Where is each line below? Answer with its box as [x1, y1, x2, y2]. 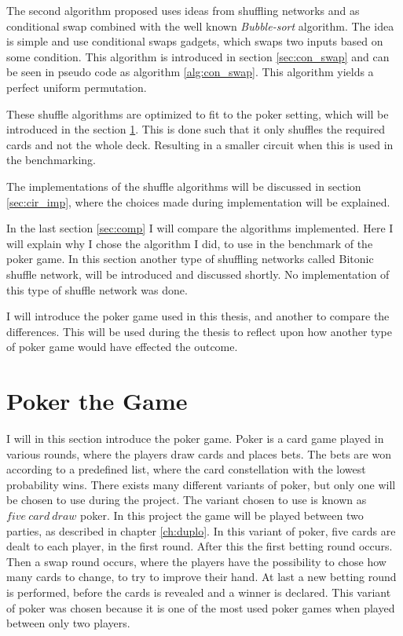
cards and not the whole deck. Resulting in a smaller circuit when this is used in [6, 136, 394, 152]
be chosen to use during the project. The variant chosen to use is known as [6, 492, 367, 508]
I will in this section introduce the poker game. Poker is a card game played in [6, 430, 384, 446]
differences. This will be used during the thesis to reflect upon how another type [6, 323, 392, 339]
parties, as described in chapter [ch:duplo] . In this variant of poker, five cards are [6, 522, 396, 539]
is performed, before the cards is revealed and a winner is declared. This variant [6, 583, 391, 600]
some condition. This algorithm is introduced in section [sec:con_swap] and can [6, 48, 390, 64]
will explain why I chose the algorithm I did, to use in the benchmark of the [6, 235, 373, 251]
